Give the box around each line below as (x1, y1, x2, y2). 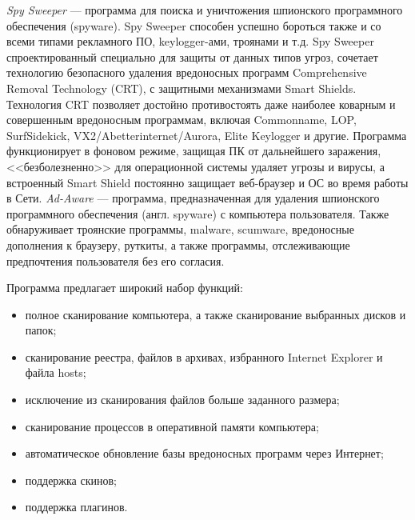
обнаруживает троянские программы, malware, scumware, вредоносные (6, 221, 354, 238)
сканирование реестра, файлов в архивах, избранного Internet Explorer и (25, 348, 383, 365)
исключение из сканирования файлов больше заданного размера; (25, 391, 340, 408)
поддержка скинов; (25, 471, 117, 488)
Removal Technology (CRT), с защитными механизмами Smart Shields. (6, 79, 357, 96)
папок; (25, 322, 57, 338)
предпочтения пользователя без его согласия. (6, 252, 225, 269)
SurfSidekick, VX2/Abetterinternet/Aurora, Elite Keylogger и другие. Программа (6, 126, 407, 143)
